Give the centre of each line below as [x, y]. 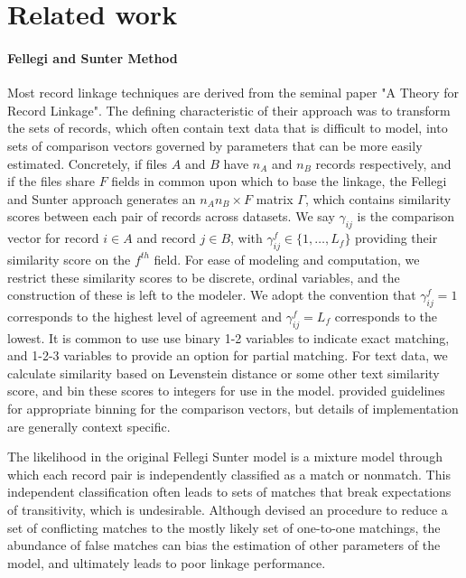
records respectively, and [383, 163]
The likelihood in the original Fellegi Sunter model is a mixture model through [225, 457]
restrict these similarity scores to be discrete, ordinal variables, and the [204, 277]
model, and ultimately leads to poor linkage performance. [167, 562]
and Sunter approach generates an [102, 198]
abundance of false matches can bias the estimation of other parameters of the [224, 545]
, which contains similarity [378, 198]
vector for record [53, 238]
